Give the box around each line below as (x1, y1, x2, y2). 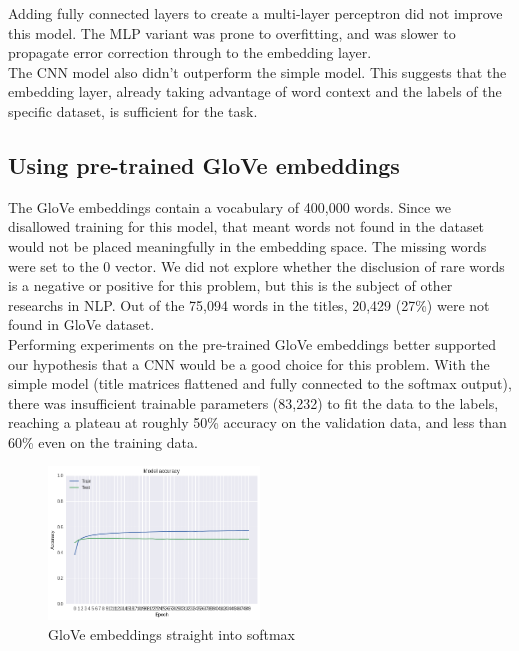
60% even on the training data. (8, 431, 198, 452)
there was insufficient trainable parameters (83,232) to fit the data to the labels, (8, 392, 499, 413)
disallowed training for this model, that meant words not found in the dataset (8, 216, 485, 237)
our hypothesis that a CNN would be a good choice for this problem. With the (8, 353, 490, 374)
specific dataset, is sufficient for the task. (8, 100, 258, 121)
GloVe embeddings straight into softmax (48, 623, 295, 644)
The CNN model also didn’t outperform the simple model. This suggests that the (8, 61, 507, 82)
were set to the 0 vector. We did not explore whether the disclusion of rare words (8, 255, 505, 276)
